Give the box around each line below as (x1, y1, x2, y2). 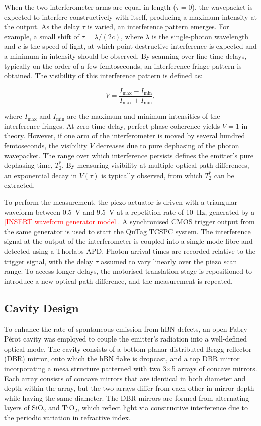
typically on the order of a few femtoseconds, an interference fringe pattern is (4, 60, 242, 71)
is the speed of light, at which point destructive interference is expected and (23, 41, 257, 51)
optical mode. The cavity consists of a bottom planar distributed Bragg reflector (4, 343, 252, 354)
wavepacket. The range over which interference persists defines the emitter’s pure (4, 150, 254, 160)
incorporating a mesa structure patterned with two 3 (4, 363, 166, 373)
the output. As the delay (4, 21, 80, 32)
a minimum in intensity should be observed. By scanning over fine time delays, (4, 50, 247, 61)
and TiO (48, 402, 75, 413)
